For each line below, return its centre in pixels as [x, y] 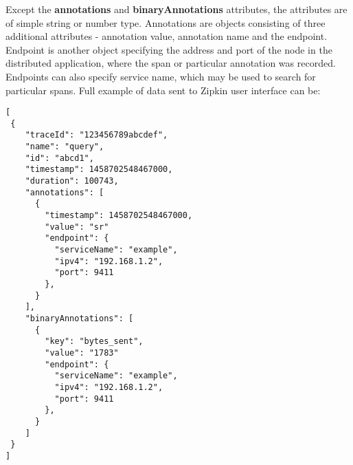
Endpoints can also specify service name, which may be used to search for [161, 76]
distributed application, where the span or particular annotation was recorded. [171, 63]
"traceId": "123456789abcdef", [96, 135]
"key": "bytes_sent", [94, 342]
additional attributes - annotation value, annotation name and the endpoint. [167, 36]
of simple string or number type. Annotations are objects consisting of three [166, 22]
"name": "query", [65, 147]
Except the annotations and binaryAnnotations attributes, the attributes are [176, 9]
